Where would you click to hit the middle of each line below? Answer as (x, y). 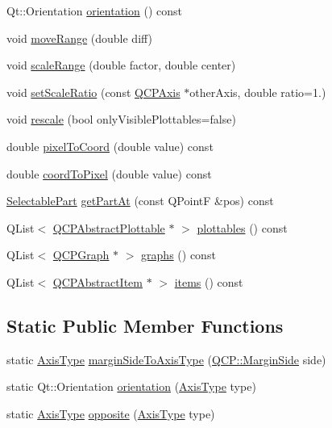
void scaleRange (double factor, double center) (121, 65)
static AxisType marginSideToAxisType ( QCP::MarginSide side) (166, 359)
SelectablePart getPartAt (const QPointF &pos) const (140, 201)
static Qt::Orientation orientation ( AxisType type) (131, 386)
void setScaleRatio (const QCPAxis (93, 92)
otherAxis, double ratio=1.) (258, 92)
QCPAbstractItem (98, 281)
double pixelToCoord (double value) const (110, 146)
